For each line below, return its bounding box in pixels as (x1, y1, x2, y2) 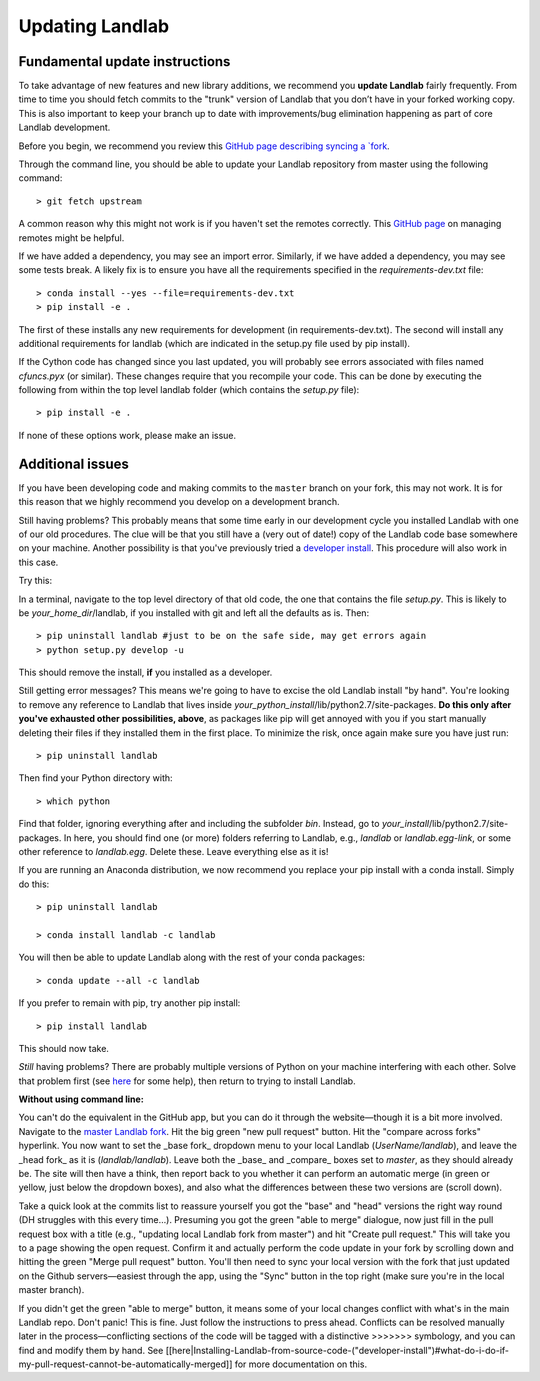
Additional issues (18, 455, 130, 472)
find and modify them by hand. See (18, 1344, 164, 1356)
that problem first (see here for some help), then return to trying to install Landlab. (18, 1075, 356, 1087)
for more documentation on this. (234, 1358, 368, 1370)
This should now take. (18, 1042, 110, 1054)
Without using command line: (18, 1093, 144, 1105)
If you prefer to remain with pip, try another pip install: (18, 997, 241, 1009)
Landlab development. (18, 121, 111, 134)
